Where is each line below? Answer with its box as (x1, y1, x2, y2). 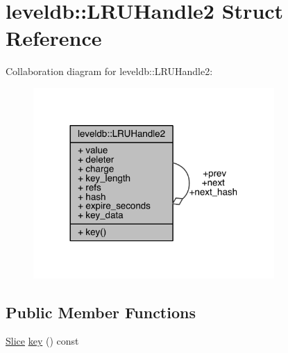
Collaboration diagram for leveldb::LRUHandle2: (6, 64, 213, 79)
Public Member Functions (6, 301, 196, 322)
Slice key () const (6, 334, 79, 348)
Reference (6, 24, 102, 52)
